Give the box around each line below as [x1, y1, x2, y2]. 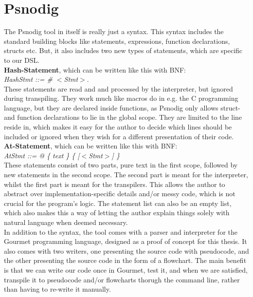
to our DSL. [4, 55, 40, 65]
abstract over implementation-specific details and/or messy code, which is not [4, 188, 235, 199]
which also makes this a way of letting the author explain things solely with [4, 207, 230, 218]
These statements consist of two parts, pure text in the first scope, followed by [4, 160, 238, 170]
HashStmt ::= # [4, 74, 53, 84]
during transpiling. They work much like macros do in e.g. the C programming [4, 93, 238, 103]
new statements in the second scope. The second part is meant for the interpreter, [4, 169, 248, 180]
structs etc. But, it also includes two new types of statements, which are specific [4, 45, 243, 56]
